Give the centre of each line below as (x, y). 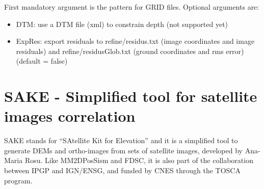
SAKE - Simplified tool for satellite (131, 96)
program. (18, 180)
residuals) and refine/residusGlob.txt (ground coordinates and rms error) (130, 51)
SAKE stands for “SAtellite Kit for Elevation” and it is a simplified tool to (121, 140)
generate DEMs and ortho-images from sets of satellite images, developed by (123, 150)
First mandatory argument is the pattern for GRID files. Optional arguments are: (132, 7)
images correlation (70, 116)
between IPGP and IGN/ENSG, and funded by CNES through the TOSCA (122, 170)
